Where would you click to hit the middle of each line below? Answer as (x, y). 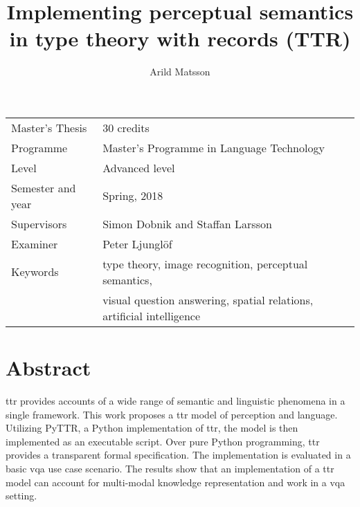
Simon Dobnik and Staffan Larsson (187, 223)
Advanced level (139, 167)
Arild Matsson (180, 72)
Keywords (35, 272)
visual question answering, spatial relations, (208, 299)
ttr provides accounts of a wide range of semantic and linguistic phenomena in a (175, 401)
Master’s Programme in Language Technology (214, 147)
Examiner (35, 243)
